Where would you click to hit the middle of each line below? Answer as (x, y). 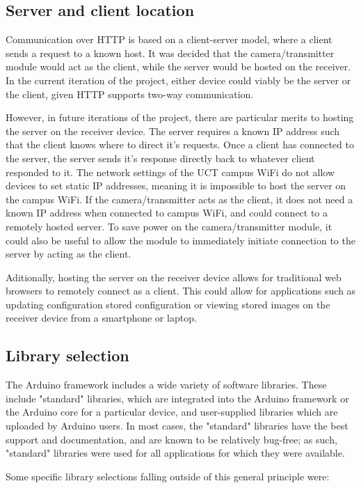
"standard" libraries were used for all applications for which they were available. (175, 453)
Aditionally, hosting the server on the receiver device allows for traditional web (174, 277)
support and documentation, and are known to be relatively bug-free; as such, (171, 439)
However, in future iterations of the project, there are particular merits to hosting (180, 117)
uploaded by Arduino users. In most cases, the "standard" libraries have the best (177, 426)
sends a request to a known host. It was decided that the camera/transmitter (170, 53)
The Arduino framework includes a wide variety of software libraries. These (166, 385)
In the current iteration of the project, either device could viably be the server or (178, 80)
